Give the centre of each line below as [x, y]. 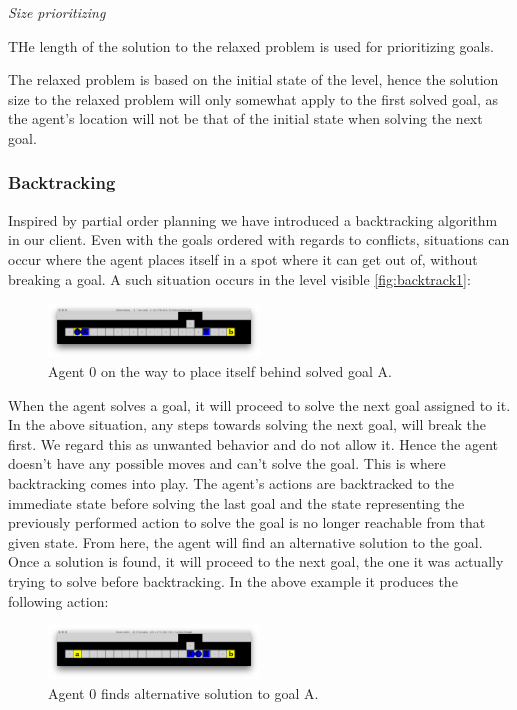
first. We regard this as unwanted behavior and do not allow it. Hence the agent [253, 443]
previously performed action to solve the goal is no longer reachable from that [247, 522]
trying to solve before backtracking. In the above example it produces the [233, 580]
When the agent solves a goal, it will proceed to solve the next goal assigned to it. [259, 404]
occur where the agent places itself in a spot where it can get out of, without [243, 258]
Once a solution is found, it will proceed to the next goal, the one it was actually [256, 561]
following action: [58, 600]
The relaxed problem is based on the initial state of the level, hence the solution [253, 79]
